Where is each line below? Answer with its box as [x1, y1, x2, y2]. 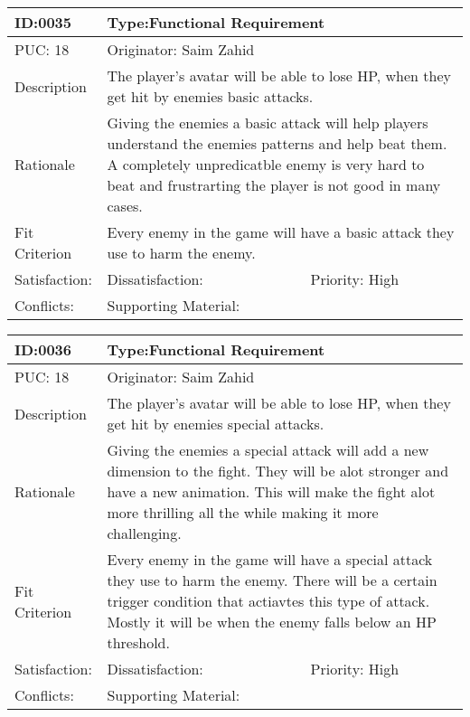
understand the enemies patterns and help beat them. [107, 133, 447, 154]
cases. [107, 195, 143, 216]
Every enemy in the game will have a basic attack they [107, 222, 455, 242]
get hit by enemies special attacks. [107, 413, 324, 434]
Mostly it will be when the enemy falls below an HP [107, 611, 437, 632]
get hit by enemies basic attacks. [107, 86, 314, 107]
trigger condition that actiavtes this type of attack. [107, 590, 430, 611]
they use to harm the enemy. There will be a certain [107, 570, 437, 590]
